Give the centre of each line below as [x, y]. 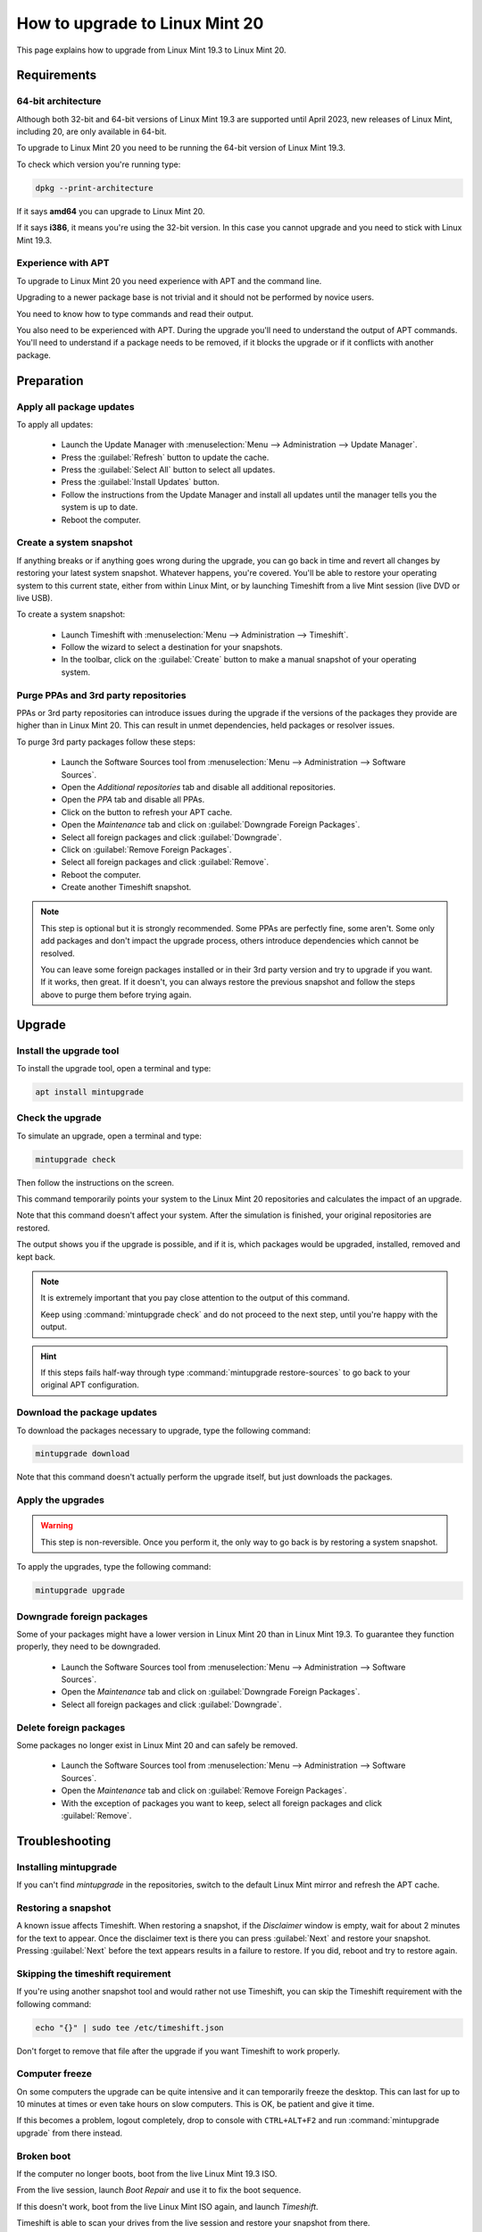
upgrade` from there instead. [69, 2133]
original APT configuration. [90, 1385]
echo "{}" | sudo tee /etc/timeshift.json [129, 2028]
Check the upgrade [59, 1118]
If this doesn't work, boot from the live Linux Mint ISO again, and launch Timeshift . [167, 2206]
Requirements [57, 75]
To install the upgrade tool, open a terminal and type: [114, 1068]
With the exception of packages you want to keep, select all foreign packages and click [222, 1803]
